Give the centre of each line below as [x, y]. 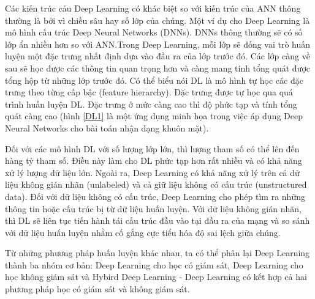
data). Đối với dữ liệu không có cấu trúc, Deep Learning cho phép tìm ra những [155, 196]
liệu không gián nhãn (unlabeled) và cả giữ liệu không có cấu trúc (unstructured [156, 184]
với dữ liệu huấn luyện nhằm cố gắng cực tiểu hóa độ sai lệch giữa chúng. [143, 232]
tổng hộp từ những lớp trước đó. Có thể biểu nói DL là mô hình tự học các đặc [154, 80]
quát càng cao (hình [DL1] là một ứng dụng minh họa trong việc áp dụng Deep [154, 116]
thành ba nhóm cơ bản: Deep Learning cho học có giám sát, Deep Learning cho [154, 264]
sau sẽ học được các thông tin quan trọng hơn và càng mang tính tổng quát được [157, 68]
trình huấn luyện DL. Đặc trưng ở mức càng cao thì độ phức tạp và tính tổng [151, 104]
